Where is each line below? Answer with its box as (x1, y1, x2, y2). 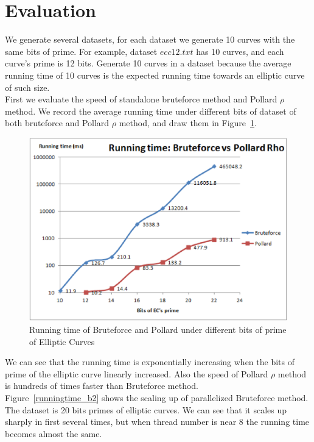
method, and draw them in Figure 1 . (119, 116, 257, 129)
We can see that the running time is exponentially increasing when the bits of (5, 355, 295, 368)
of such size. (5, 80, 50, 93)
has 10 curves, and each (196, 45, 284, 57)
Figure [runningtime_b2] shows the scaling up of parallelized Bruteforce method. (5, 391, 309, 404)
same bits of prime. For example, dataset (5, 45, 158, 57)
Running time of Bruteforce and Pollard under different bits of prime (29, 323, 287, 336)
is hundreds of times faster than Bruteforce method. (5, 379, 198, 392)
